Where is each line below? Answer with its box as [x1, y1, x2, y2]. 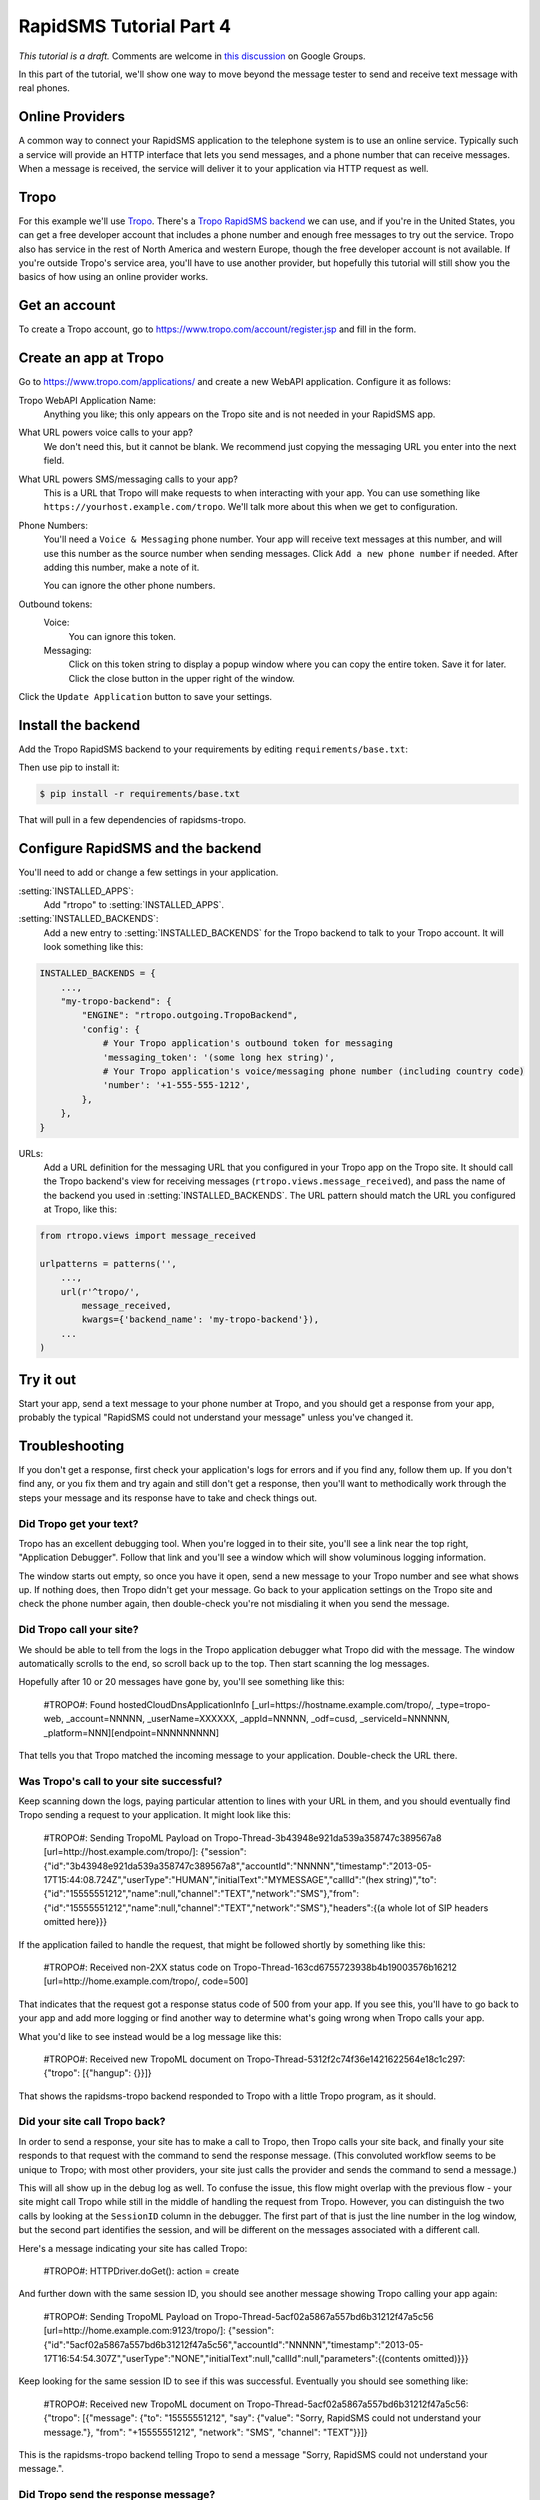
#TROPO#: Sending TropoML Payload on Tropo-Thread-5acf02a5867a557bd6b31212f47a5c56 [43, 2310, 434, 2322]
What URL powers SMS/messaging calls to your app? [18, 473, 239, 485]
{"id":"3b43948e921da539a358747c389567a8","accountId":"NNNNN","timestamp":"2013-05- [43, 1860, 432, 1872]
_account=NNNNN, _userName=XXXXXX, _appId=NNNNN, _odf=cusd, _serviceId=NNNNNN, [65, 1713, 450, 1725]
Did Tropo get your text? [18, 1516, 139, 1530]
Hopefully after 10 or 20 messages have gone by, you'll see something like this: [18, 1676, 345, 1688]
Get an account [18, 297, 116, 314]
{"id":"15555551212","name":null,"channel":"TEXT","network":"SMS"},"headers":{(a [43, 1901, 386, 1914]
